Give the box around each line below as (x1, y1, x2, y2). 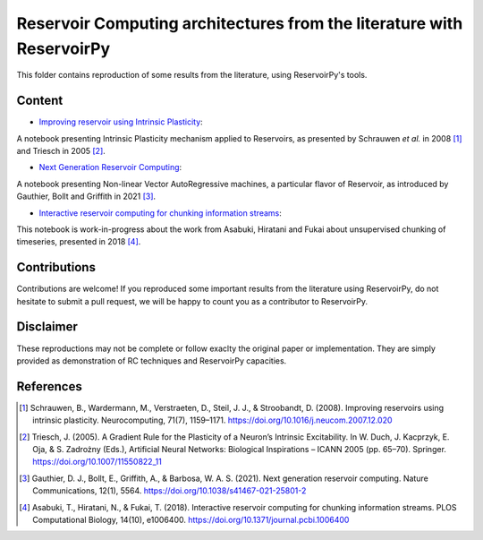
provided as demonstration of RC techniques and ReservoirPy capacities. (16, 355, 287, 366)
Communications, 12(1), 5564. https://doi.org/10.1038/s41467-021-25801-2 (32, 485, 307, 496)
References (16, 379, 82, 394)
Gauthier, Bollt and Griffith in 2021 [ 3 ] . (16, 191, 157, 201)
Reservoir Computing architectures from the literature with (16, 13, 463, 33)
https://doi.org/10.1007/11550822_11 (32, 457, 163, 467)
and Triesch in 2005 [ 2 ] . (16, 146, 106, 157)
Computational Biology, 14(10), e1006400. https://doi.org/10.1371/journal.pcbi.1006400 (32, 515, 350, 525)
